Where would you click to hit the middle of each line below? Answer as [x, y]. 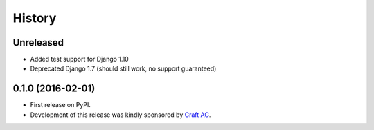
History [35, 18]
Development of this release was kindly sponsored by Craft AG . [121, 115]
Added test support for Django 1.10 [80, 59]
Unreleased [38, 43]
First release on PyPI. [61, 105]
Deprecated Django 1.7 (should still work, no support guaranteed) [123, 68]
